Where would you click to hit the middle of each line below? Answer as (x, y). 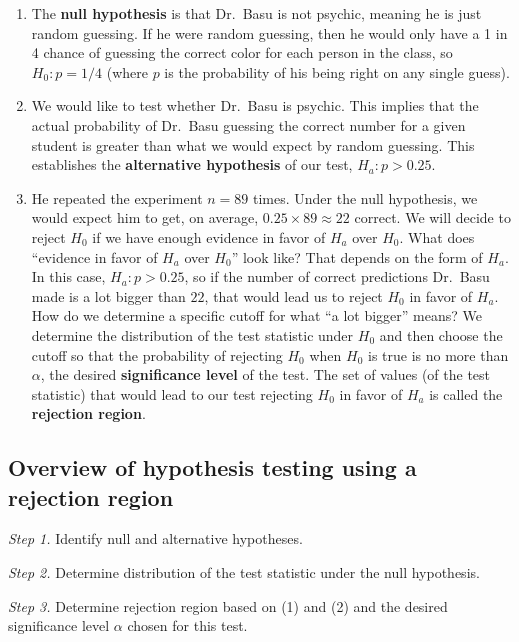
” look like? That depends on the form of (357, 256)
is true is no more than (438, 354)
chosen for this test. (187, 625)
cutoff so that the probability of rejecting (157, 354)
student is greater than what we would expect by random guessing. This (253, 144)
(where (127, 71)
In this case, (68, 276)
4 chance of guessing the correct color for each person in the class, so (242, 52)
